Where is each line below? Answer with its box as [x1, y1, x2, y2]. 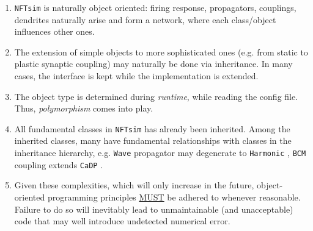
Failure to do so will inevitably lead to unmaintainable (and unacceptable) [14, 202, 293, 215]
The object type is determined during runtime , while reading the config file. [14, 90, 298, 102]
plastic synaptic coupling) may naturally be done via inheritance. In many [14, 57, 293, 70]
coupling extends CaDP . [14, 158, 103, 171]
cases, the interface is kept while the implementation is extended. [14, 69, 259, 82]
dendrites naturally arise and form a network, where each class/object [14, 13, 276, 26]
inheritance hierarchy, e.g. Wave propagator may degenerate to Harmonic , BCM [14, 146, 306, 159]
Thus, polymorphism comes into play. [14, 102, 153, 115]
